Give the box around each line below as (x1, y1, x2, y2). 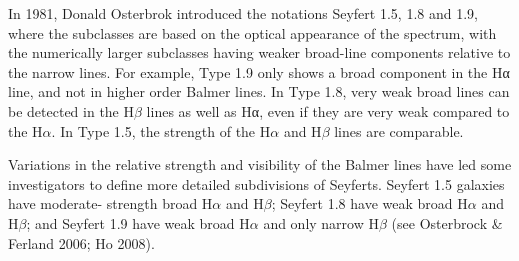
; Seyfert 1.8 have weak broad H (271, 193, 468, 214)
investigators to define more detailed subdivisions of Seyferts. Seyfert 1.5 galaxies (8, 173, 505, 194)
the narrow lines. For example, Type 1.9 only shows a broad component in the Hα (8, 61, 510, 82)
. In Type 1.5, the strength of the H (51, 120, 271, 141)
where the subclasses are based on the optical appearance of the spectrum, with (8, 22, 497, 43)
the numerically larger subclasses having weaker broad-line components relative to (8, 42, 511, 63)
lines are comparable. (334, 120, 464, 141)
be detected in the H (8, 100, 134, 121)
